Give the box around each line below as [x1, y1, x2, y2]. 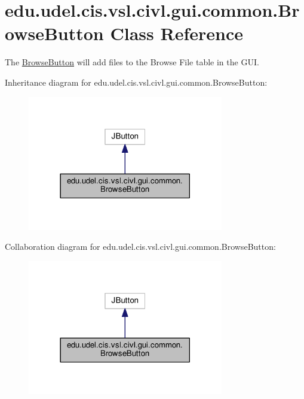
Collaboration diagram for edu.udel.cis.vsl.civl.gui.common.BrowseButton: [5, 240, 276, 253]
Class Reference [110, 21, 243, 46]
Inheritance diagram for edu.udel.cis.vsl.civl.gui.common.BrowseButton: [5, 75, 268, 88]
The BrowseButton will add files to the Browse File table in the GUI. [5, 56, 259, 68]
